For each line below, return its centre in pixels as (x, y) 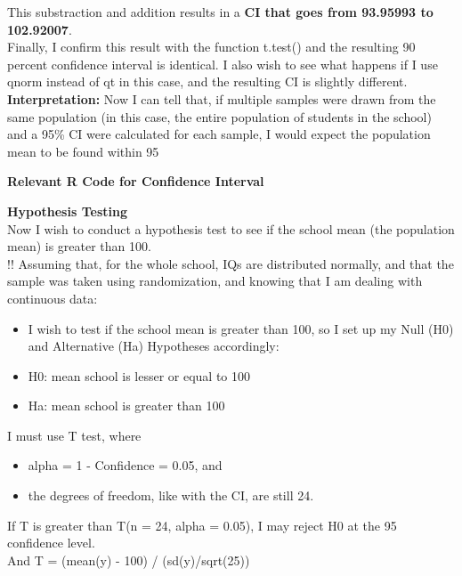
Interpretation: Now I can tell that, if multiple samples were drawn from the (222, 98)
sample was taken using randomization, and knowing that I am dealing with (215, 281)
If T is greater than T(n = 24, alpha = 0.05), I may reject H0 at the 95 (202, 525)
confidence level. (51, 543)
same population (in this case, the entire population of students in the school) (219, 116)
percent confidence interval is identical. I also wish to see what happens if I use (223, 64)
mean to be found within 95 (83, 151)
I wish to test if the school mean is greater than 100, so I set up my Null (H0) (241, 328)
